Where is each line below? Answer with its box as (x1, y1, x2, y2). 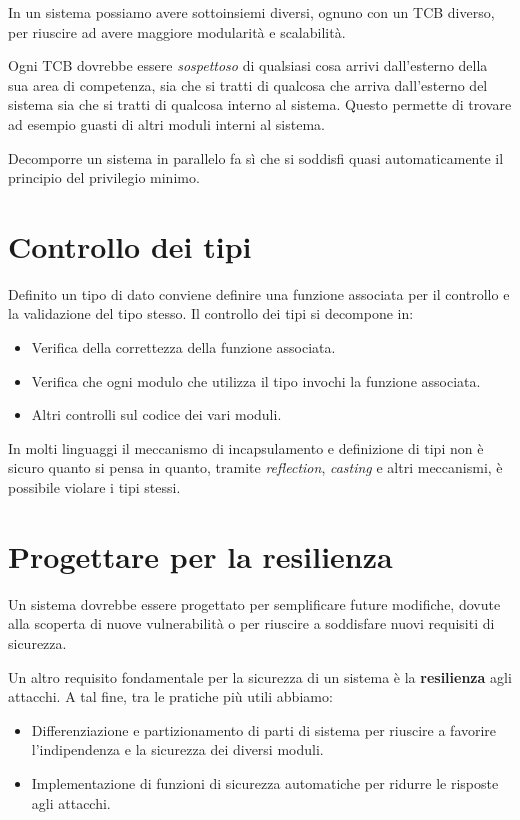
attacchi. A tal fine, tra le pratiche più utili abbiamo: (8, 686, 333, 707)
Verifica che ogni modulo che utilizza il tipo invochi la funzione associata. (31, 370, 481, 391)
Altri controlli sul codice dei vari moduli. (31, 404, 282, 425)
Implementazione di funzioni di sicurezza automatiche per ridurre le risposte (31, 772, 499, 793)
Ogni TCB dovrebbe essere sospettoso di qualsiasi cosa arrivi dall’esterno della (8, 55, 488, 76)
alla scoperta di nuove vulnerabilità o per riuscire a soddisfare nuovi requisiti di (8, 613, 495, 634)
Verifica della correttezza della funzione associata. (31, 337, 336, 358)
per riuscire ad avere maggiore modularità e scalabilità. (8, 21, 346, 42)
